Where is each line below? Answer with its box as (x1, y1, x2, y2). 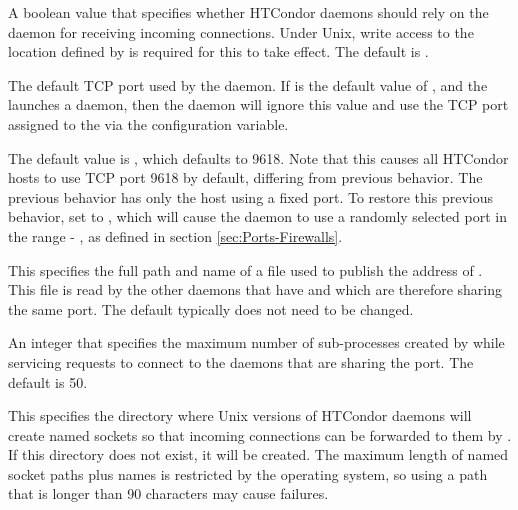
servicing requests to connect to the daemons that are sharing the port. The (8, 351, 474, 372)
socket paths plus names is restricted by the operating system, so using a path (8, 463, 488, 484)
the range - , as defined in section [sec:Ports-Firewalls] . (8, 225, 343, 246)
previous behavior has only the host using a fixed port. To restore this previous (8, 186, 493, 207)
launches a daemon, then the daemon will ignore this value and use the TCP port (8, 94, 509, 115)
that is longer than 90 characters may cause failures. (8, 483, 329, 504)
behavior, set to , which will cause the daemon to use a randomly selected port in (8, 206, 507, 227)
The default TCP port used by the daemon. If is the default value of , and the (8, 74, 488, 95)
